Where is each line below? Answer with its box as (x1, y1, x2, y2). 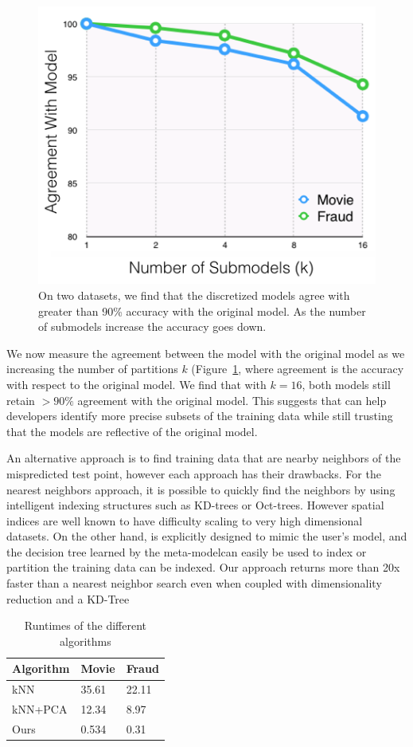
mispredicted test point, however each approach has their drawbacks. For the (6, 465, 381, 482)
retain (6, 391, 35, 408)
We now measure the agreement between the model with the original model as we (6, 344, 405, 361)
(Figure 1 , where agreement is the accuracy (191, 360, 404, 377)
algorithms (60, 632, 111, 649)
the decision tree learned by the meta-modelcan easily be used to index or (6, 543, 367, 560)
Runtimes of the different (24, 617, 146, 634)
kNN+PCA (12, 701, 68, 718)
